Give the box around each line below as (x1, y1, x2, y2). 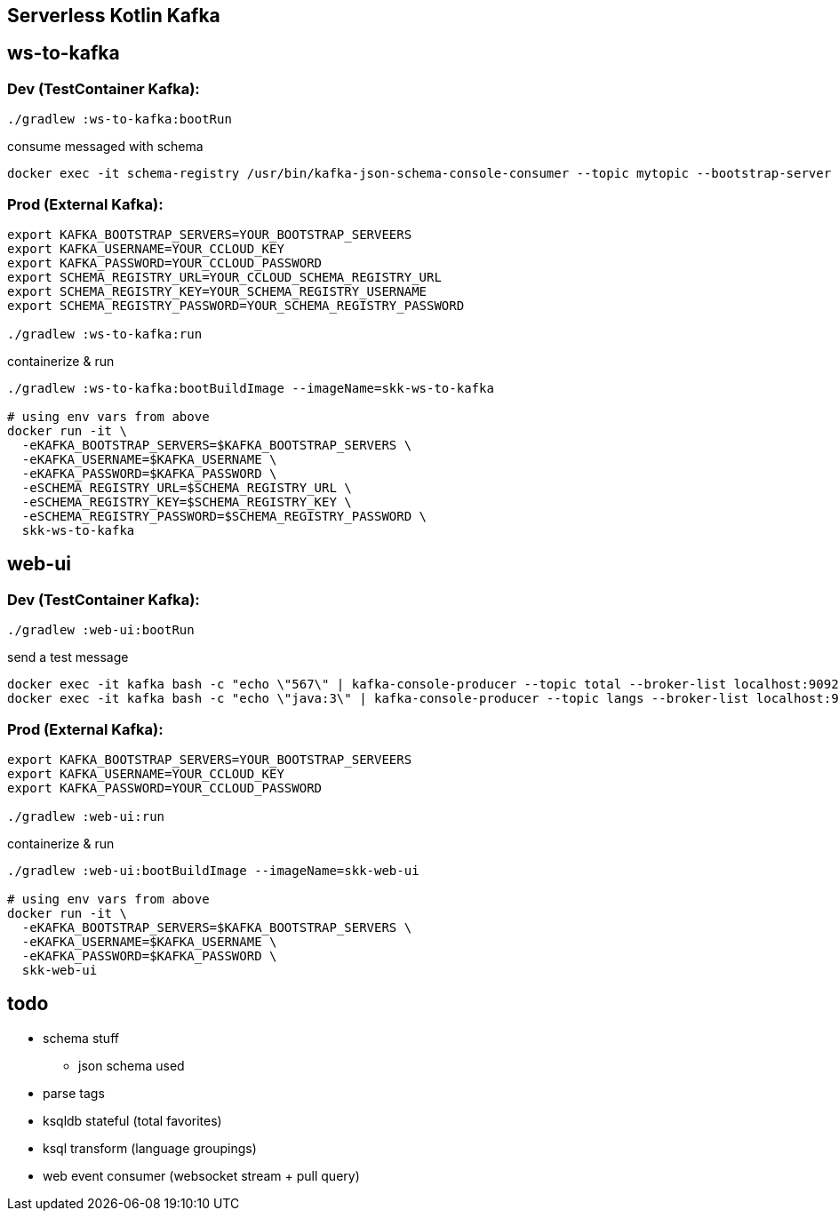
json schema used (78, 1057, 185, 1073)
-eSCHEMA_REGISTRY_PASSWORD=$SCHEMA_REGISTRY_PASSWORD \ (21, 508, 427, 523)
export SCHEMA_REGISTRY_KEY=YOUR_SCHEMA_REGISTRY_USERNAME (7, 283, 427, 299)
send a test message (7, 649, 129, 665)
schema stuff (43, 1030, 119, 1046)
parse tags (43, 1085, 105, 1101)
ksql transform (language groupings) (43, 1140, 257, 1156)
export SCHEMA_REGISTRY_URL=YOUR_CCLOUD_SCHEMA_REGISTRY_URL (7, 269, 442, 284)
